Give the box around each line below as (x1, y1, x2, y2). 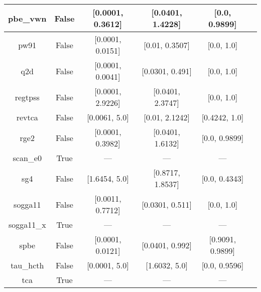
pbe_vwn (8, 12, 47, 24)
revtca (16, 111, 38, 123)
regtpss (15, 91, 40, 103)
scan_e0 (13, 152, 42, 164)
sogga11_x (8, 219, 46, 230)
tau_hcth (11, 259, 44, 271)
